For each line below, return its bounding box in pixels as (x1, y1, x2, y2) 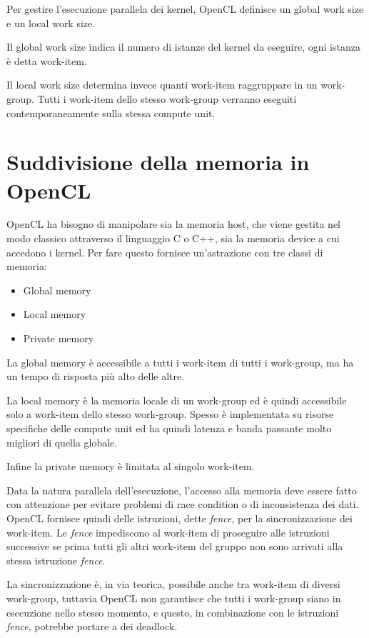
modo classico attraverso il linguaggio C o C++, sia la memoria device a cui (6, 231, 340, 246)
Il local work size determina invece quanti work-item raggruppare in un (6, 77, 318, 92)
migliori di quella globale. (6, 434, 118, 449)
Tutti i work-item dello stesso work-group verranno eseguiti (37, 91, 297, 106)
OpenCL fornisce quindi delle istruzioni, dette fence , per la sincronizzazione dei (6, 510, 353, 525)
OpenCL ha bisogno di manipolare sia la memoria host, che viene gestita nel (6, 216, 341, 231)
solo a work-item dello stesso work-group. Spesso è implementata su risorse (6, 407, 334, 422)
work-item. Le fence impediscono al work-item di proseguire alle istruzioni (6, 524, 330, 539)
